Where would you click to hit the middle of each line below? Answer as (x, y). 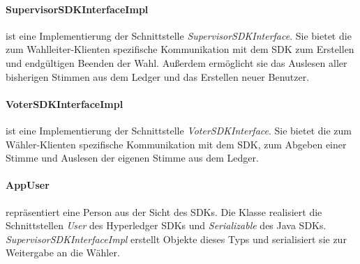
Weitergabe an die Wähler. (63, 253)
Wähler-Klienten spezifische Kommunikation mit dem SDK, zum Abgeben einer (176, 144)
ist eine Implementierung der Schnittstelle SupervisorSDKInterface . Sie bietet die (179, 35)
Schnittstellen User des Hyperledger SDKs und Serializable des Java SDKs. (166, 225)
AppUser (28, 185)
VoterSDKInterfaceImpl (65, 103)
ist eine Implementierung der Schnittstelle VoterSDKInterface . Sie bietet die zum (179, 130)
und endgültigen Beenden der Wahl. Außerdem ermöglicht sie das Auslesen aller (177, 62)
